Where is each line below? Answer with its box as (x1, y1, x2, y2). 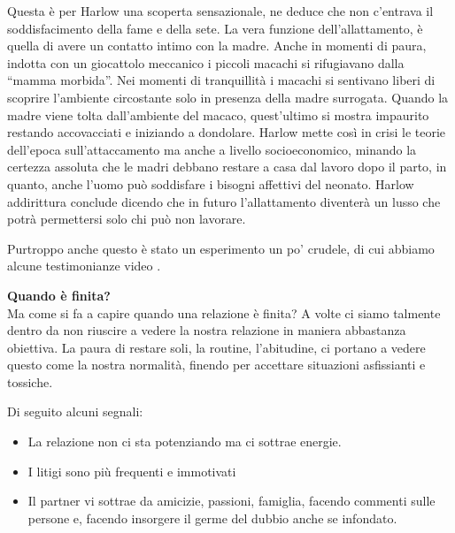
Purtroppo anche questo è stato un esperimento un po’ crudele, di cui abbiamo (7, 239, 435, 257)
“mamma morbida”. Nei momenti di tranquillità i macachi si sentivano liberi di (7, 71, 436, 89)
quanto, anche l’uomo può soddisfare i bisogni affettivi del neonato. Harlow (7, 174, 414, 193)
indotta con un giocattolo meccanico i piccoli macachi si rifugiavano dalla (7, 53, 405, 72)
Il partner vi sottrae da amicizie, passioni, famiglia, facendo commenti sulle (27, 491, 436, 510)
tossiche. (7, 372, 53, 391)
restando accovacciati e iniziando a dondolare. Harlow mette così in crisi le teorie (7, 123, 446, 141)
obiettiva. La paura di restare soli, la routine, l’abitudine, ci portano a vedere (7, 338, 426, 356)
